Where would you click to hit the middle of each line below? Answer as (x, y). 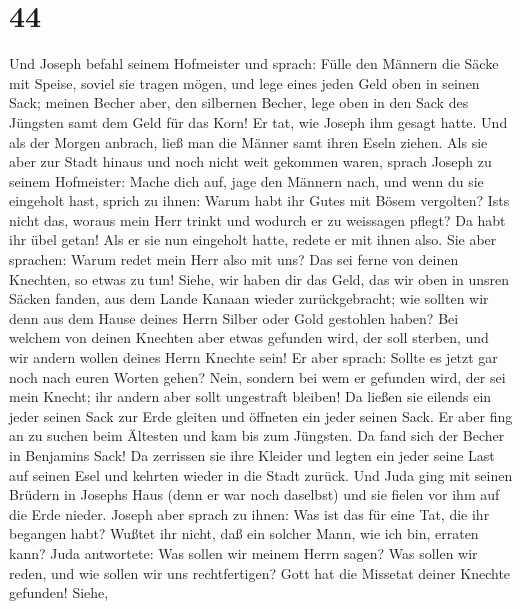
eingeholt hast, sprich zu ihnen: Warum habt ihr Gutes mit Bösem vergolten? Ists (259, 200)
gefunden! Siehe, (59, 592)
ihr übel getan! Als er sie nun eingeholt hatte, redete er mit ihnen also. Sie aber (253, 239)
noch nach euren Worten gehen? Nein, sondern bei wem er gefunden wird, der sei (257, 376)
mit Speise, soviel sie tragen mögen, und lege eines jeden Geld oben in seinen (244, 82)
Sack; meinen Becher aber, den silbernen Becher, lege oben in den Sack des (239, 102)
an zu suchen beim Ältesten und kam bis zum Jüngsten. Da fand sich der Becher (257, 435)
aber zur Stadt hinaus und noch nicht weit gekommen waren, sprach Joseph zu (250, 161)
